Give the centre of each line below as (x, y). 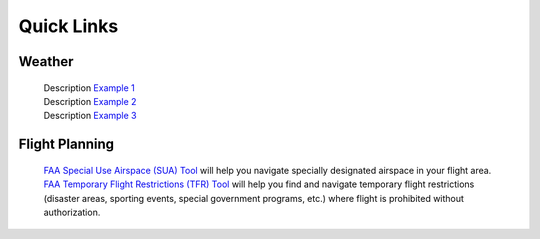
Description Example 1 (89, 87)
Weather (46, 61)
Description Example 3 (90, 116)
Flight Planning (66, 144)
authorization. (72, 212)
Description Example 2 (90, 101)
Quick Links (68, 26)
